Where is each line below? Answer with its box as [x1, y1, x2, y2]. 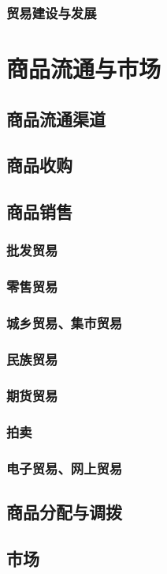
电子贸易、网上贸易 [6, 458, 123, 478]
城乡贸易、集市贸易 [6, 313, 123, 333]
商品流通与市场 [6, 52, 161, 85]
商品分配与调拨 [6, 499, 122, 523]
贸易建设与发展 [6, 2, 97, 22]
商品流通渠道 [6, 106, 106, 130]
